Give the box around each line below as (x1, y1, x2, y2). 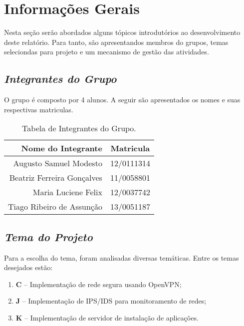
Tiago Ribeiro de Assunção (8, 201, 102, 213)
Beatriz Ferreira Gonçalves (9, 172, 102, 184)
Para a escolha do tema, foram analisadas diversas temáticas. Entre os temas (4, 252, 239, 263)
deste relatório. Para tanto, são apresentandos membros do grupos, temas (4, 36, 229, 47)
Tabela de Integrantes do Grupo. (22, 122, 136, 134)
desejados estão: (4, 262, 53, 273)
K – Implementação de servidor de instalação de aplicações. (15, 312, 199, 323)
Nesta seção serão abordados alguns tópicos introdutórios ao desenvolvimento (4, 27, 241, 37)
